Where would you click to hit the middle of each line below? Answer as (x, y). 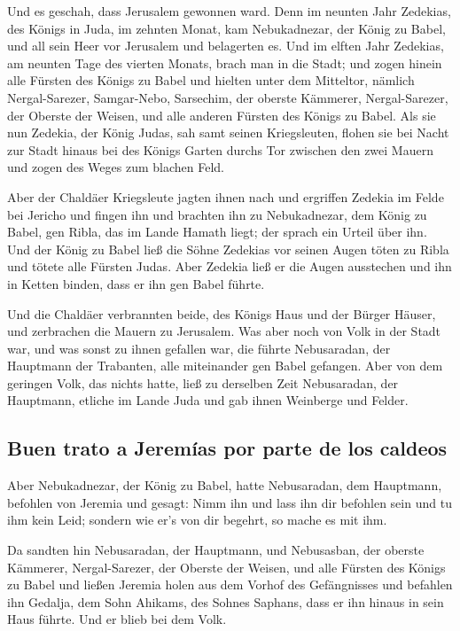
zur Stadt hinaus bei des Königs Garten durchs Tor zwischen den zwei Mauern (220, 149)
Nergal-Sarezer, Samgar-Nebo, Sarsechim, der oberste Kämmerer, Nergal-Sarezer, (228, 97)
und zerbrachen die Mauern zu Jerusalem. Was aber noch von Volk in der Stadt (224, 331)
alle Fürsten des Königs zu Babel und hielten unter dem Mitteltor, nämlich (211, 80)
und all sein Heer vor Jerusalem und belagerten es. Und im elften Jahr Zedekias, (226, 46)
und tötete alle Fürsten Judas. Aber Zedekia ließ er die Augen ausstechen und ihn (230, 266)
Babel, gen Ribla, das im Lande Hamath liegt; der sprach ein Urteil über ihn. (217, 232)
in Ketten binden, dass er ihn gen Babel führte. (136, 283)
